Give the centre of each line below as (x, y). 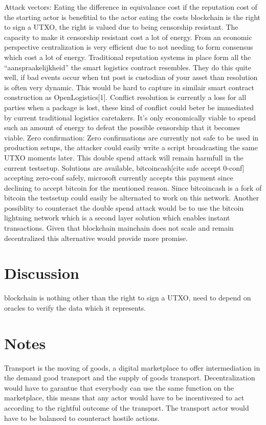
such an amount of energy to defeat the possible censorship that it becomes (122, 127)
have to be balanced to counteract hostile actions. (82, 418)
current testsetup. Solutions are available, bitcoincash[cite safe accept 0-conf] (124, 167)
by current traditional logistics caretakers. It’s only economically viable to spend (130, 117)
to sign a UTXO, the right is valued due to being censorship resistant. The (121, 27)
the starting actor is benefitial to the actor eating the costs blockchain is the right (132, 17)
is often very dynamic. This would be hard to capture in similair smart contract (129, 87)
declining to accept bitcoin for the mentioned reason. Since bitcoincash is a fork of (133, 187)
